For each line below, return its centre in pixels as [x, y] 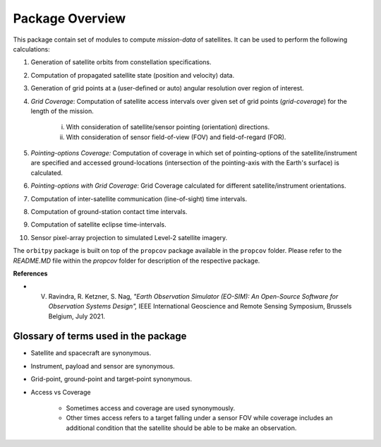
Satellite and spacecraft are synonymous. [91, 353]
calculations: [31, 49]
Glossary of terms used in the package [100, 336]
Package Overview [69, 18]
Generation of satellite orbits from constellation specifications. [121, 62]
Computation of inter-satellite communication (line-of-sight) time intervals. [139, 198]
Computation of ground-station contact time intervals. [109, 212]
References [30, 273]
